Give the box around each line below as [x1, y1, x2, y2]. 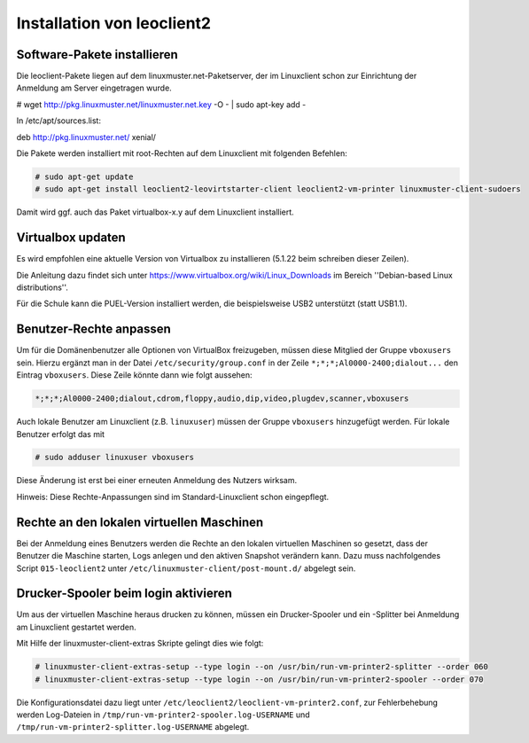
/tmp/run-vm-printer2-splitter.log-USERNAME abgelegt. [16, 722, 250, 732]
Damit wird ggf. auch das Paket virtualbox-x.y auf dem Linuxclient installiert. [16, 207, 294, 217]
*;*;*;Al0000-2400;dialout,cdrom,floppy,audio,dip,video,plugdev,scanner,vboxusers [35, 394, 409, 403]
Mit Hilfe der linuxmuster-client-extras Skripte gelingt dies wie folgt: [16, 638, 264, 649]
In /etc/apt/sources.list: [16, 115, 102, 126]
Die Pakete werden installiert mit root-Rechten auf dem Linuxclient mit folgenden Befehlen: [16, 148, 347, 159]
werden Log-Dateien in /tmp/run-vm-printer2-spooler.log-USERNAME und [16, 709, 310, 720]
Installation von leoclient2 [16, 13, 212, 33]
